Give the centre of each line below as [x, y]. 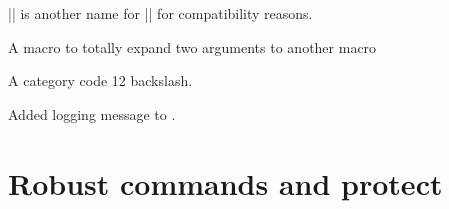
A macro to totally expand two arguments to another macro [192, 46]
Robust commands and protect [225, 182]
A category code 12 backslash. [100, 80]
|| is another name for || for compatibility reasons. [160, 13]
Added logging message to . [92, 113]
